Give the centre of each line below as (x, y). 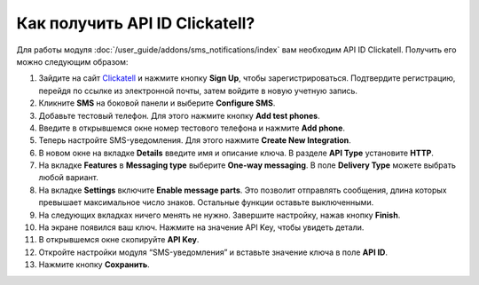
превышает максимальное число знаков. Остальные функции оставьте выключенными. (206, 202)
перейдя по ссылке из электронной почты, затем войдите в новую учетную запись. (198, 91)
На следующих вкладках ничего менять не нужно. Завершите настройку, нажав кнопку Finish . (220, 215)
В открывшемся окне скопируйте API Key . (119, 240)
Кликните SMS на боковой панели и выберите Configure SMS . (157, 103)
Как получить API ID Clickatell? (136, 23)
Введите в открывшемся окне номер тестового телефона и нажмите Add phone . (192, 128)
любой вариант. (69, 178)
